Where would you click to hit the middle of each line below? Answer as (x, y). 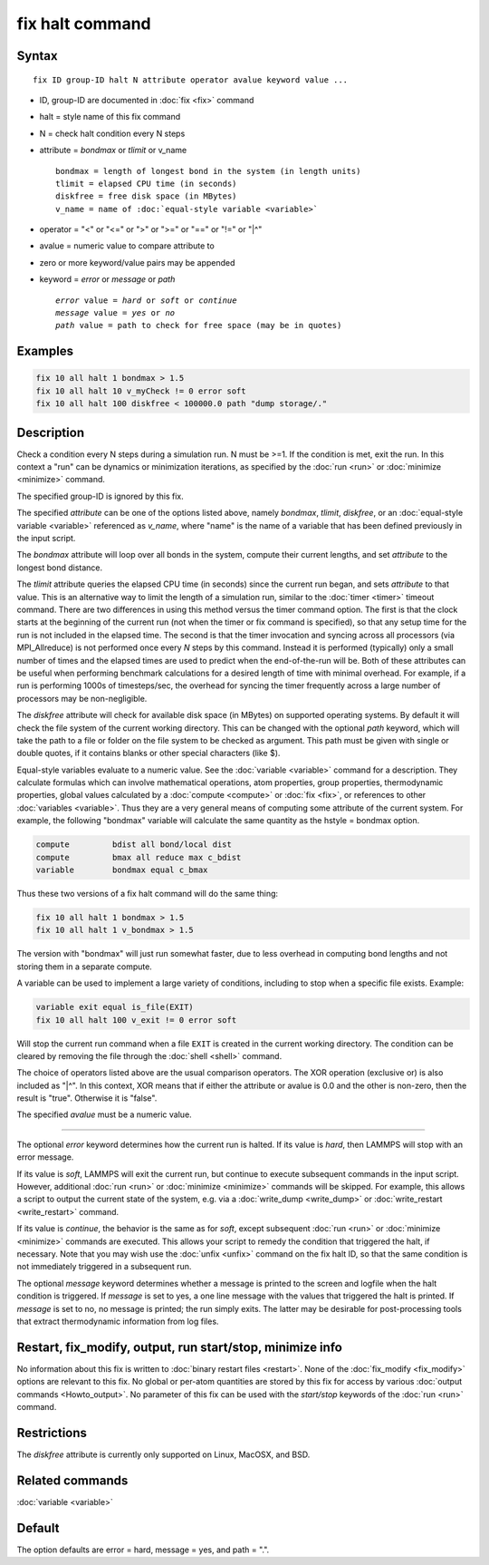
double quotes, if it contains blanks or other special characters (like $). (149, 753)
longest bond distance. (60, 568)
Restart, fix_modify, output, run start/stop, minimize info (180, 1347)
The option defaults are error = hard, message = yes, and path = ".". (143, 1550)
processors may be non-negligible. (82, 698)
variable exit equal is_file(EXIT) (115, 1007)
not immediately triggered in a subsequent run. (104, 1267)
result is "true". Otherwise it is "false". (87, 1098)
